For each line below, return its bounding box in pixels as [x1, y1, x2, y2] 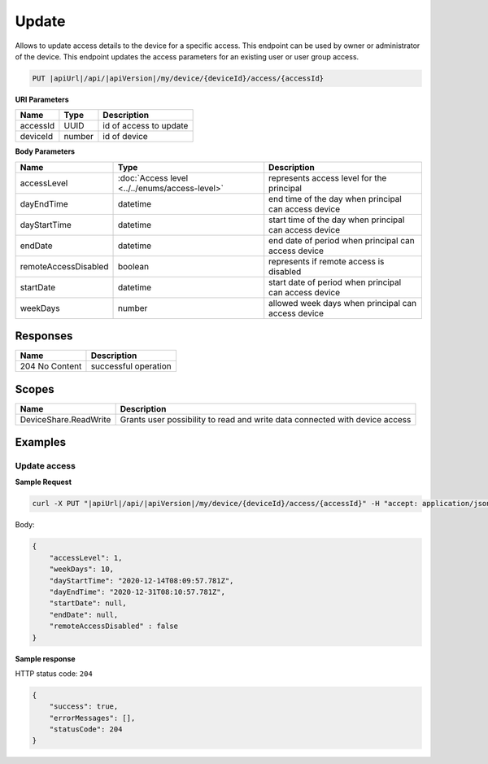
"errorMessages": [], [49, 713, 136, 723]
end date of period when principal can [268, 234, 415, 246]
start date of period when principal [268, 277, 402, 288]
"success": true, [49, 702, 119, 711]
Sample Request [15, 477, 72, 487]
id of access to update [102, 120, 189, 132]
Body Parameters [15, 146, 76, 156]
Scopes [15, 382, 54, 396]
